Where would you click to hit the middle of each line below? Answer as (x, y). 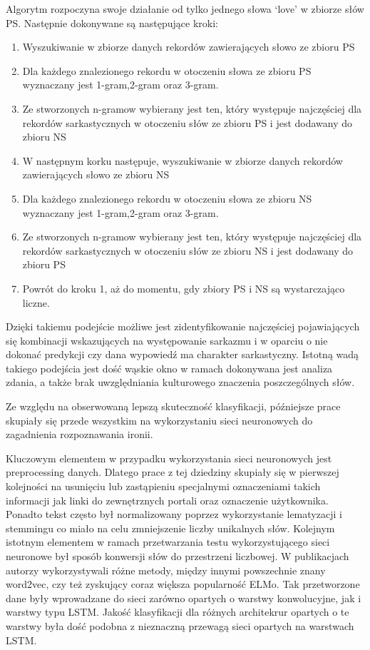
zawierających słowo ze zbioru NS (96, 174)
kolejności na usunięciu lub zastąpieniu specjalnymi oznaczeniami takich (163, 486)
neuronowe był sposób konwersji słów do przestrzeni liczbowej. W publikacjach (178, 556)
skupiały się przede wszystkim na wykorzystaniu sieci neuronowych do (159, 420)
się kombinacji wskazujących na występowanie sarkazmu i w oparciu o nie (167, 340)
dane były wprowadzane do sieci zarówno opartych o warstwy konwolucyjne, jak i (184, 598)
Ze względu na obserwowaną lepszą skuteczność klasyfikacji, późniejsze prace (173, 406)
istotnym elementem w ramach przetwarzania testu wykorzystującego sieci (168, 542)
